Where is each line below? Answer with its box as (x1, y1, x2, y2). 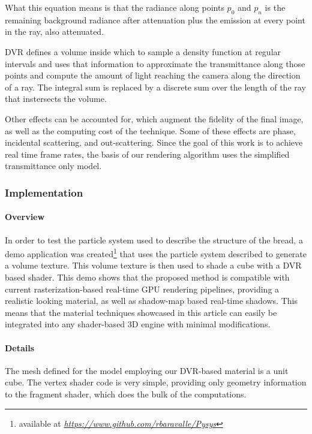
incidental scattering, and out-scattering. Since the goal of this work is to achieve (5, 136, 303, 149)
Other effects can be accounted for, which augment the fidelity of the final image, (5, 112, 304, 125)
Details (5, 341, 35, 354)
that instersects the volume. (5, 92, 107, 105)
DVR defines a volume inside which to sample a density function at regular (5, 45, 281, 58)
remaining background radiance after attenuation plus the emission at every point (5, 13, 305, 26)
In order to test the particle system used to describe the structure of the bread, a (5, 233, 303, 246)
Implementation (5, 185, 83, 200)
